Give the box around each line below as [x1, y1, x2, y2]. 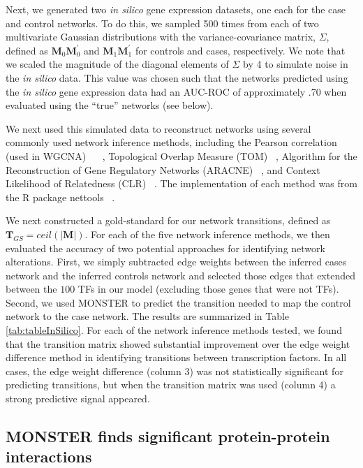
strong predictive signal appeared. [6, 391, 150, 406]
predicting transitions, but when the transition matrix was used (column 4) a [6, 377, 336, 392]
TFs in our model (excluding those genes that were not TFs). [77, 281, 339, 296]
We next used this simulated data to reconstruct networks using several [6, 121, 311, 136]
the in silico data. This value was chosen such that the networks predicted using [6, 70, 348, 85]
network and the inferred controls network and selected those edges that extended [6, 268, 355, 282]
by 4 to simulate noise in [243, 57, 348, 71]
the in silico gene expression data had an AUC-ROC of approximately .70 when [6, 84, 347, 98]
